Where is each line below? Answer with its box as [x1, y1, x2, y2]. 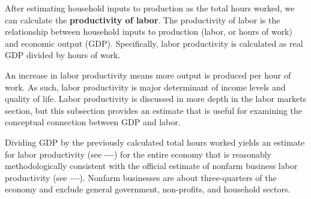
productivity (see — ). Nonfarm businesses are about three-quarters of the [5, 171, 277, 183]
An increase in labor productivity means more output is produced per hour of [5, 68, 291, 81]
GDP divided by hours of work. [5, 49, 121, 61]
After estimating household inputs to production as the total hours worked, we [5, 2, 295, 14]
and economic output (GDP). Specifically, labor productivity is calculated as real [5, 37, 303, 49]
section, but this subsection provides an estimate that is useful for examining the [5, 104, 302, 116]
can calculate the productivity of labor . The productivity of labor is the [5, 13, 280, 26]
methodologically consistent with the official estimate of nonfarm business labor [5, 159, 298, 172]
